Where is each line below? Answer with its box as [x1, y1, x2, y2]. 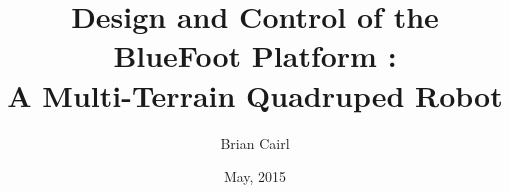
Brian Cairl [220, 132, 290, 153]
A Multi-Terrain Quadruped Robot [7, 74, 503, 115]
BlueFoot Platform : [113, 35, 397, 76]
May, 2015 [223, 166, 287, 187]
